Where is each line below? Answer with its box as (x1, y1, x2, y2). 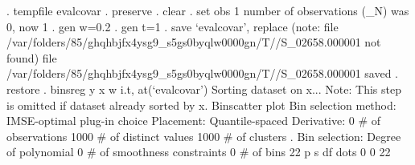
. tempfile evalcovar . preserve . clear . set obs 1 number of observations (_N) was (6, 2, 409, 18)
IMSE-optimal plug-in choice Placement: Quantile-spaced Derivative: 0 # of (6, 112, 381, 129)
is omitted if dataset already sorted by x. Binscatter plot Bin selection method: (6, 96, 397, 113)
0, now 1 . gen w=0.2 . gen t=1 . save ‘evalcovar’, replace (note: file (6, 18, 339, 34)
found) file (6, 49, 57, 66)
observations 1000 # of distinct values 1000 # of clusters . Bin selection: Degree (6, 127, 401, 144)
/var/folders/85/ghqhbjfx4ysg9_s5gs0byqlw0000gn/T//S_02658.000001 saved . (6, 65, 399, 82)
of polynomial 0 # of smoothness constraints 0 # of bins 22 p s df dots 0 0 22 (6, 143, 391, 160)
